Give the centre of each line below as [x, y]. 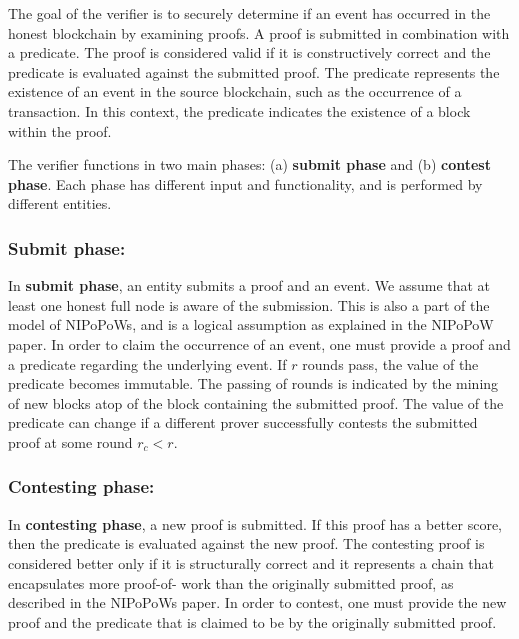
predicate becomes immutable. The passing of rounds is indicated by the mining [253, 383]
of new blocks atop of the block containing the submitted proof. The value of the [256, 402]
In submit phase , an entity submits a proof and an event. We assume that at [249, 285]
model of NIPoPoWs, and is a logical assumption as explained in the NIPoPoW [251, 324]
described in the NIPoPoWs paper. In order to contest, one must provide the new [257, 602]
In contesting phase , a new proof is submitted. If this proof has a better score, [255, 523]
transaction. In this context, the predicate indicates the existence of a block [239, 110]
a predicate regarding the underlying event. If [147, 363]
